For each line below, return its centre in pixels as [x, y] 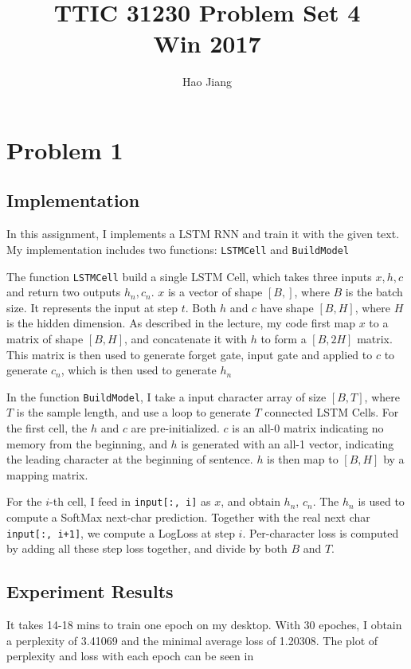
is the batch [374, 292]
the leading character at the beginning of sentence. [130, 459]
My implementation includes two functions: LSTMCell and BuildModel [178, 249]
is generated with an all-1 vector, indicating [288, 443]
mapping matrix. [47, 474]
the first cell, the [47, 428]
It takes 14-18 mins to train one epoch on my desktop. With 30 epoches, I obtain [204, 625]
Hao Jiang [207, 82]
